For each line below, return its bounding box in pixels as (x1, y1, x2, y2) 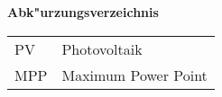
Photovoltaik (61, 38, 143, 59)
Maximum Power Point (61, 64, 208, 85)
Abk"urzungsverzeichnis (7, 3, 159, 21)
